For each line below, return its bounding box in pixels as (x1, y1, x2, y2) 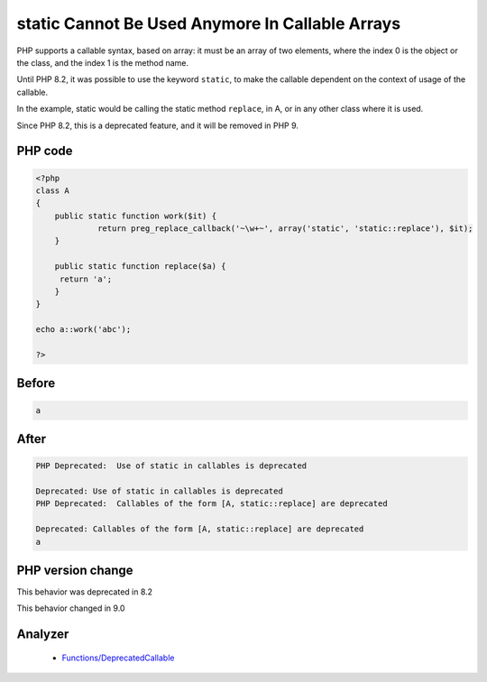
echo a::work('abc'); (35, 325, 132, 335)
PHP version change (16, 562, 134, 577)
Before (16, 375, 56, 392)
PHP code (16, 143, 73, 159)
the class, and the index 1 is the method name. (16, 57, 189, 68)
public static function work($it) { (54, 210, 216, 221)
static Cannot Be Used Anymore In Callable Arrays (16, 14, 401, 33)
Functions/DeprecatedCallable (61, 652, 175, 663)
